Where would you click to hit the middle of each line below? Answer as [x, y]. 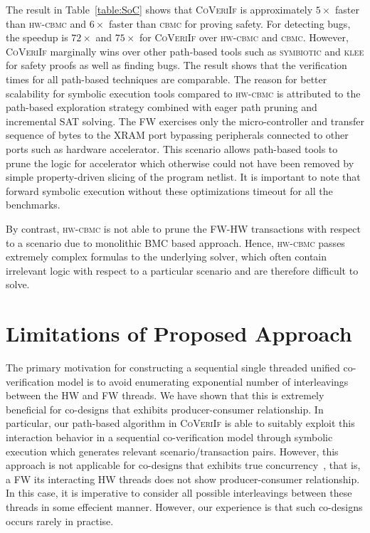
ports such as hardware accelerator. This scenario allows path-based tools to [172, 148]
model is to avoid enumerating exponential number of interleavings [203, 381]
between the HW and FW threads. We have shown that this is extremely [165, 395]
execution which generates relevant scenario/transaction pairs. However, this [172, 451]
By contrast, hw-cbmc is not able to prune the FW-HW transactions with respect [183, 228]
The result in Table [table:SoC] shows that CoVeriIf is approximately [159, 9]
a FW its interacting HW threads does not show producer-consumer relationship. [183, 479]
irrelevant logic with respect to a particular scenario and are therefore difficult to [182, 270]
